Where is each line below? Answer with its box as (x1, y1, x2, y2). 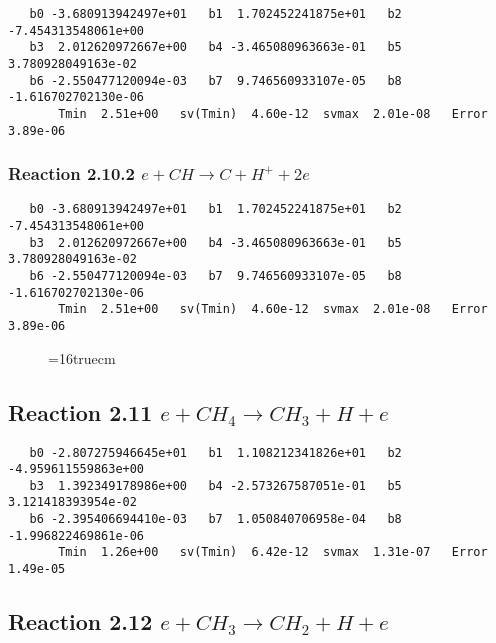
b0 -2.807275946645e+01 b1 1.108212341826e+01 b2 (29, 445, 402, 460)
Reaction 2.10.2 (8, 161, 135, 186)
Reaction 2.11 (8, 396, 153, 427)
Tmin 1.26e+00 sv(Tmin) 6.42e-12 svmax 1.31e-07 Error (58, 545, 488, 560)
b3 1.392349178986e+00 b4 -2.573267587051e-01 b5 (29, 478, 402, 493)
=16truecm (48, 347, 116, 368)
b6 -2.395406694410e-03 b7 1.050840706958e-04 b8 (29, 512, 402, 527)
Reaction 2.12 (8, 606, 153, 637)
